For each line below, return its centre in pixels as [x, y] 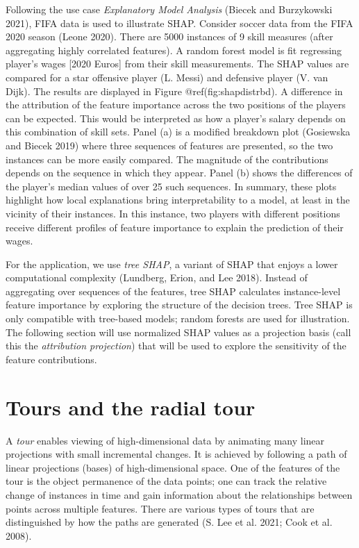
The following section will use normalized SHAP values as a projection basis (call [178, 332]
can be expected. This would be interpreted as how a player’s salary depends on [176, 118]
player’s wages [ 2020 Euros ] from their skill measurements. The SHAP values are [177, 64]
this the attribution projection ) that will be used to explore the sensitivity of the [176, 346]
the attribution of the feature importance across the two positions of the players [176, 105]
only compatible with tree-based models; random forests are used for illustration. [178, 318]
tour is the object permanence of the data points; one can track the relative [166, 481]
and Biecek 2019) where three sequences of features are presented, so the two [169, 145]
